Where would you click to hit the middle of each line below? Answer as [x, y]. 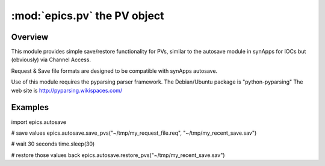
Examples [30, 107]
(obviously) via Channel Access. [51, 60]
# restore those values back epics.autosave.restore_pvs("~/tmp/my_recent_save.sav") [118, 155]
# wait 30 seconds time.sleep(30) [53, 144]
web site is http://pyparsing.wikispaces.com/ [67, 90]
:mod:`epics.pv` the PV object [88, 16]
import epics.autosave [39, 122]
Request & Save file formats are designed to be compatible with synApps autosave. [114, 71]
